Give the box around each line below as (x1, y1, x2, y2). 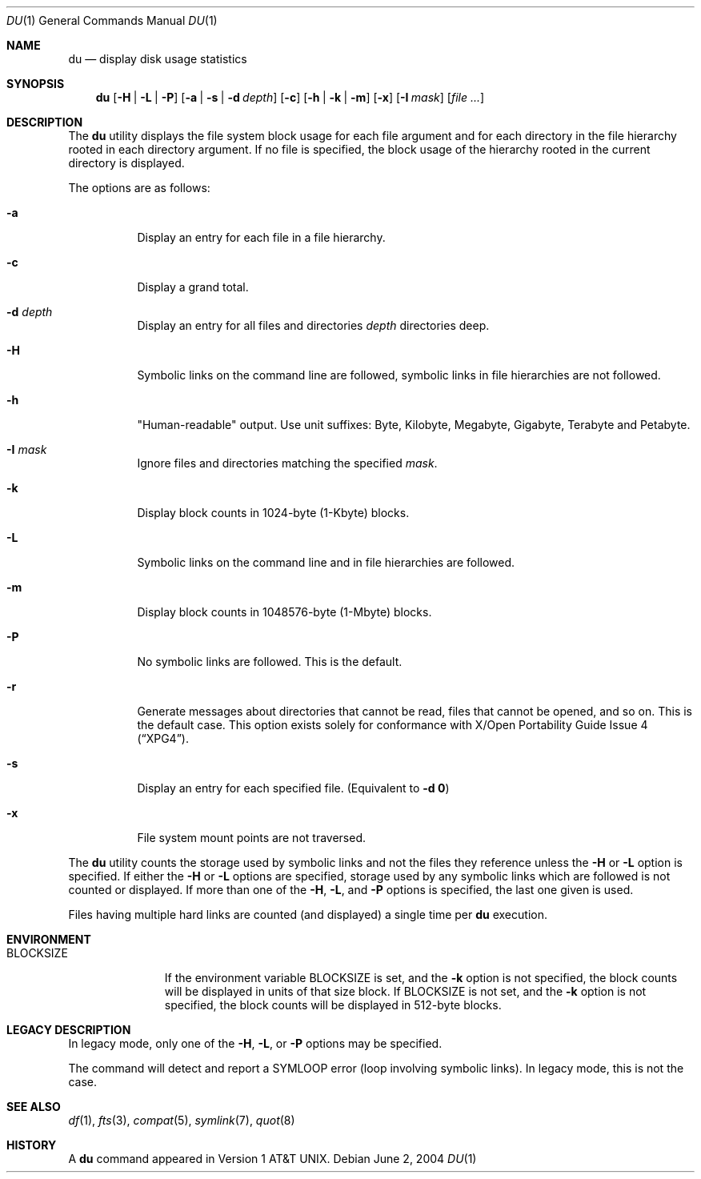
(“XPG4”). (137, 732, 189, 745)
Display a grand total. (137, 280, 249, 294)
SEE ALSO (6, 1100, 61, 1113)
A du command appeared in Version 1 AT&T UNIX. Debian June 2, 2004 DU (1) (68, 1152, 477, 1165)
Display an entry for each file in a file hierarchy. (137, 231, 386, 244)
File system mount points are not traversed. (137, 831, 366, 844)
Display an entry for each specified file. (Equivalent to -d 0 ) (137, 781, 450, 795)
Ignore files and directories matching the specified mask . (137, 456, 438, 470)
